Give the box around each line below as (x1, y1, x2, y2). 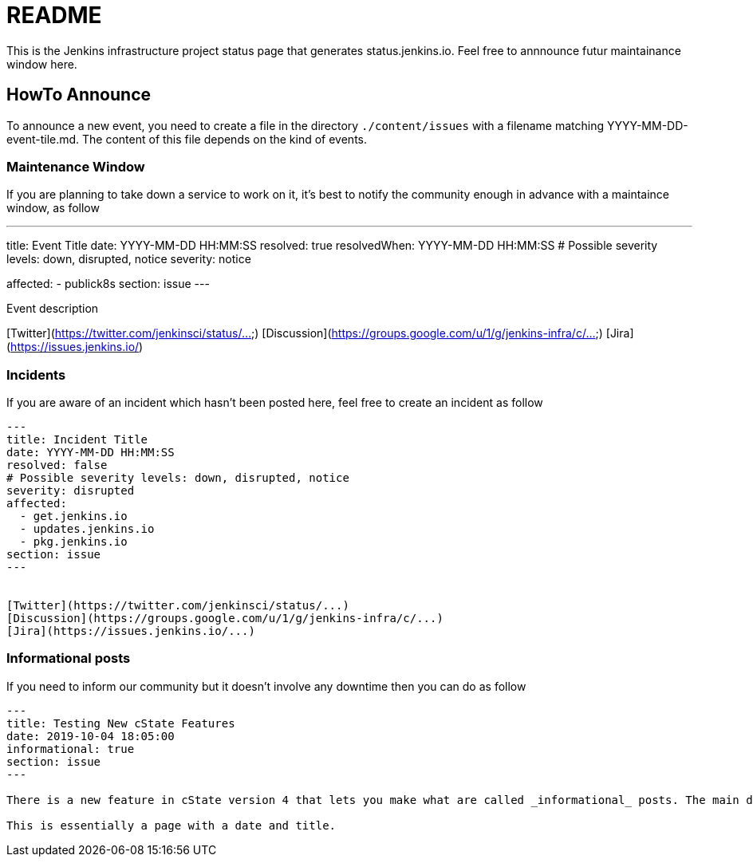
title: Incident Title (6, 433, 148, 447)
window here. (6, 57, 77, 71)
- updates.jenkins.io (19, 522, 155, 536)
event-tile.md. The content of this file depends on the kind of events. (6, 132, 368, 146)
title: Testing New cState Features (6, 716, 235, 730)
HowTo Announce (6, 85, 152, 105)
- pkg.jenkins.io (19, 535, 128, 549)
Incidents (6, 366, 66, 383)
